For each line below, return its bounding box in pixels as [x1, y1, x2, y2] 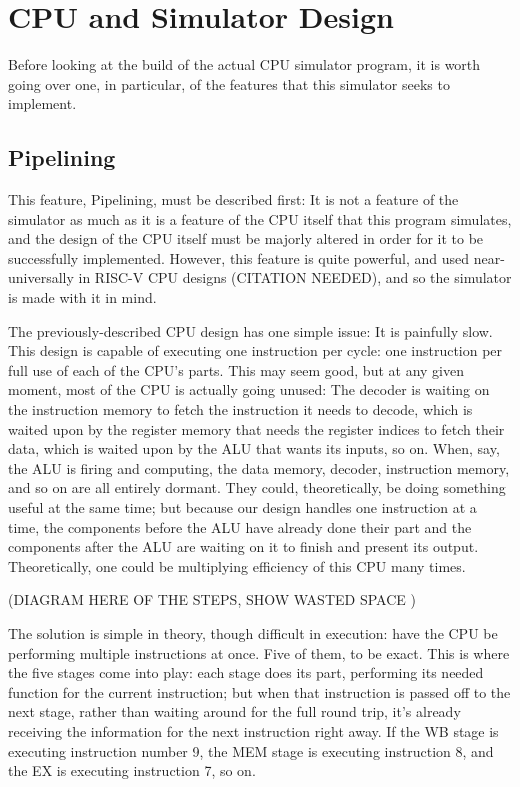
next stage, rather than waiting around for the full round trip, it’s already [8, 701, 461, 722]
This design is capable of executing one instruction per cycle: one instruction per [8, 340, 503, 361]
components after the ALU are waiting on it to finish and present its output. [8, 536, 479, 557]
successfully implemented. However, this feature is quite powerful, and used [8, 247, 470, 268]
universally [8, 267, 74, 288]
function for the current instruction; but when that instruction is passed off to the [8, 681, 511, 702]
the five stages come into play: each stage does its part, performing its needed [8, 662, 484, 683]
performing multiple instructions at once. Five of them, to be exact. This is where [8, 642, 510, 663]
